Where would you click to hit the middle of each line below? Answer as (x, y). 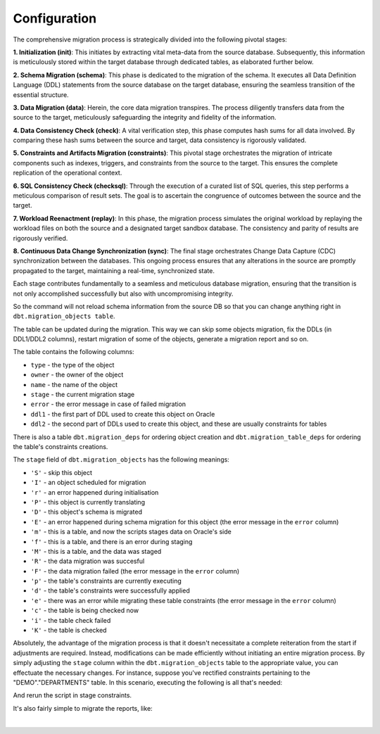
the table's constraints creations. (61, 447)
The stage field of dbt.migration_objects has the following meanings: (121, 460)
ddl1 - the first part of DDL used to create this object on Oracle (123, 414)
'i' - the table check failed (71, 620)
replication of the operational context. (68, 173)
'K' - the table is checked (69, 631)
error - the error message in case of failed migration (108, 404)
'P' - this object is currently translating (88, 502)
